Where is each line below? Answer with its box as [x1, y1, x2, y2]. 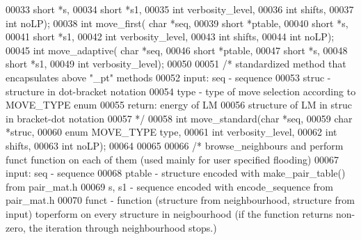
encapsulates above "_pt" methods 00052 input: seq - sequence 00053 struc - [6, 70, 331, 84]
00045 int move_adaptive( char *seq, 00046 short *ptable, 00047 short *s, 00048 [6, 42, 348, 57]
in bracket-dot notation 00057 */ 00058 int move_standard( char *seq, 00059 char [6, 111, 353, 125]
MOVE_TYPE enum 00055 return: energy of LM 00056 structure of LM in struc [6, 97, 353, 112]
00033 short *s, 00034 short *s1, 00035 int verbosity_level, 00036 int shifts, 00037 [6, 2, 354, 16]
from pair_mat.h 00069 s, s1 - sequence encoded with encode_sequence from [6, 179, 333, 193]
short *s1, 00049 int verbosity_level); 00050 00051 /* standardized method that [6, 56, 346, 71]
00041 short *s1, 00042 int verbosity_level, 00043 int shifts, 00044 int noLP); [6, 29, 335, 44]
